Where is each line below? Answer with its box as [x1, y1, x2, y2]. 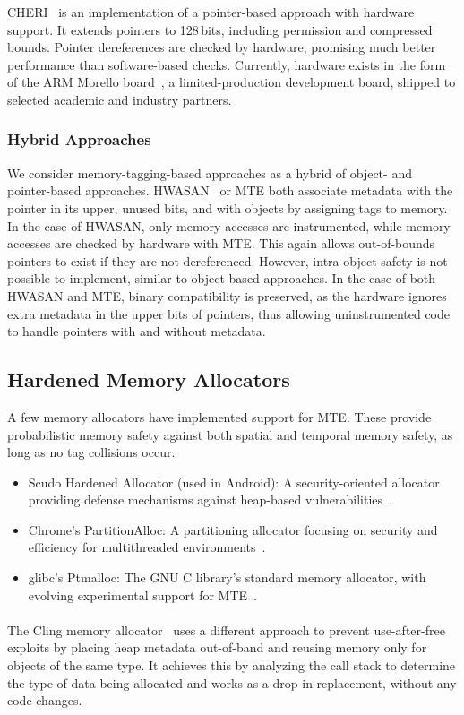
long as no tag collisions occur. [7, 443, 176, 461]
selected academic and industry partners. [7, 90, 232, 108]
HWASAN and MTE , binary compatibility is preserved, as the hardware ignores [7, 286, 447, 305]
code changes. [7, 691, 82, 710]
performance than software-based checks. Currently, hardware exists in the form [7, 55, 446, 73]
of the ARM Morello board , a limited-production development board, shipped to [7, 73, 456, 91]
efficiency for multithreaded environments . [28, 538, 266, 556]
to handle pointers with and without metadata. [7, 322, 266, 340]
